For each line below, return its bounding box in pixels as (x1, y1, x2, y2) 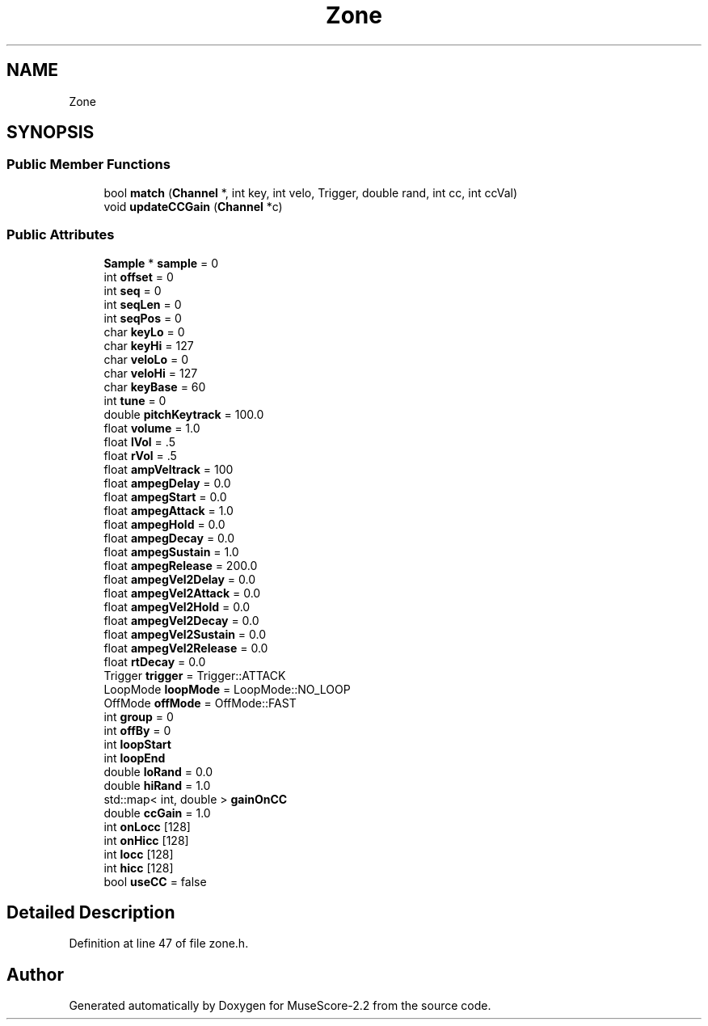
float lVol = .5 (103, 434, 175, 449)
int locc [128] (103, 847, 174, 861)
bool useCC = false (103, 874, 207, 889)
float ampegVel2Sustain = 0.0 (103, 627, 267, 641)
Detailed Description (6, 901, 175, 923)
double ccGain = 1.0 (103, 805, 211, 820)
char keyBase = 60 (103, 379, 206, 394)
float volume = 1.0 (103, 420, 200, 435)
